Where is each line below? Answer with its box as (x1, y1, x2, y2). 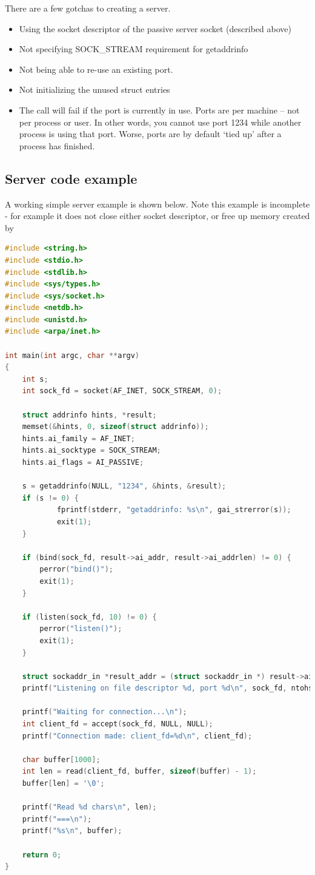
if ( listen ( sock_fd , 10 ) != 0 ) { (22, 612, 157, 621)
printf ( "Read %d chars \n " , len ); (22, 803, 157, 812)
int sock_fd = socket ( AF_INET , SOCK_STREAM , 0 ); (22, 387, 222, 396)
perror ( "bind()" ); (39, 565, 114, 574)
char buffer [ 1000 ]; (22, 755, 101, 764)
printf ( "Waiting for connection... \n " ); (22, 708, 187, 717)
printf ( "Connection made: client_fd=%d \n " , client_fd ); (22, 731, 253, 740)
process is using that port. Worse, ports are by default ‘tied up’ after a (19, 127, 282, 140)
